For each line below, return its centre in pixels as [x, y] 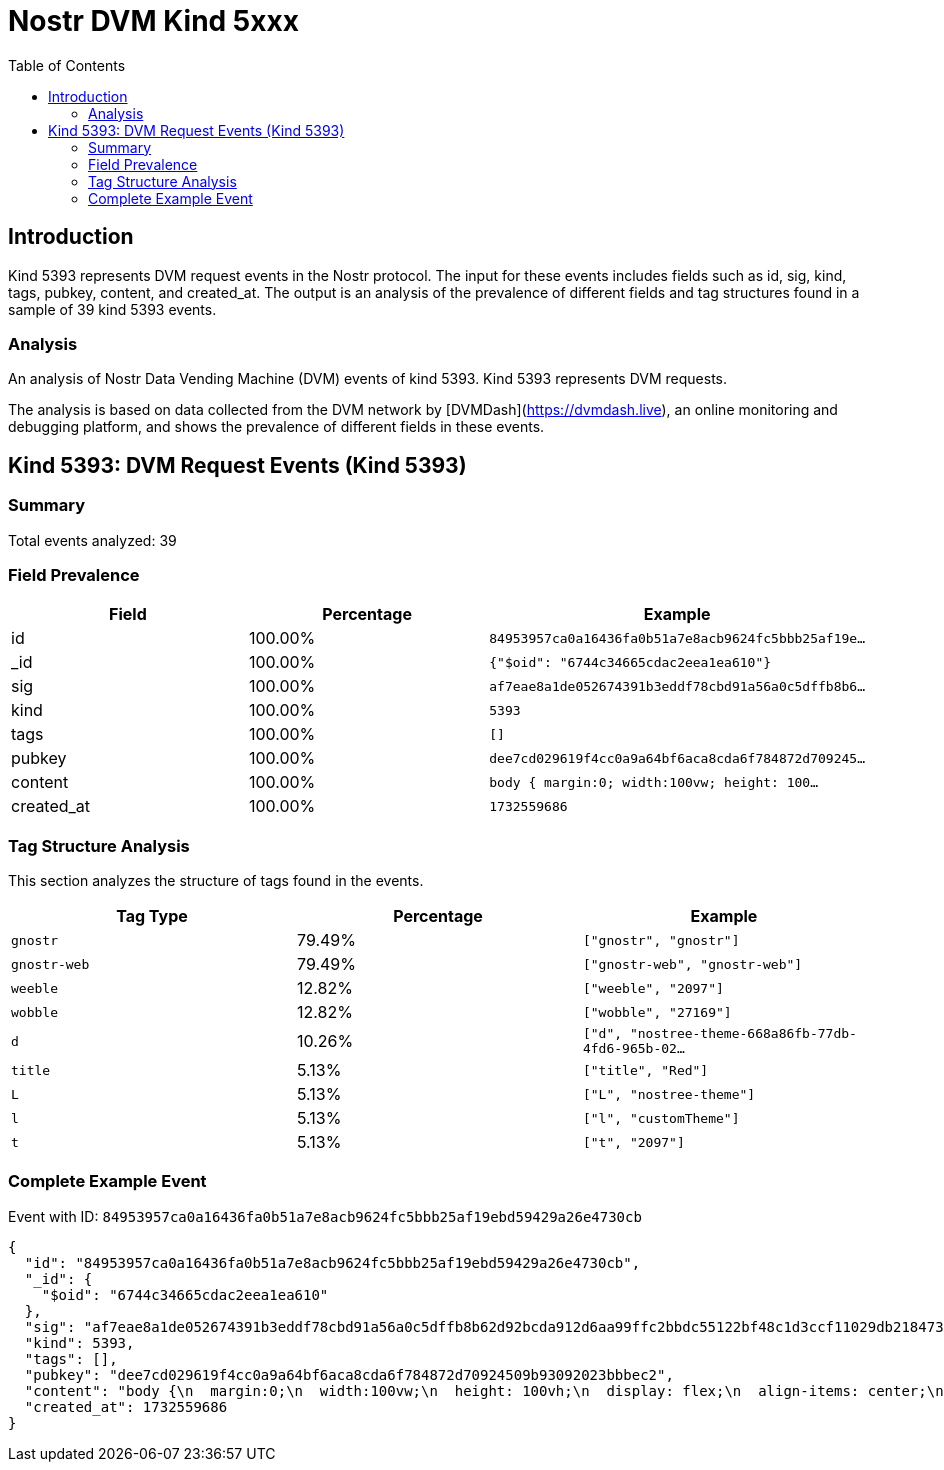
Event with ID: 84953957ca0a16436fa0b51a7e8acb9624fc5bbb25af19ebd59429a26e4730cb [325, 1216]
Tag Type [152, 916]
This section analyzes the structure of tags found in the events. [216, 881]
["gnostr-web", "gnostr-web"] [692, 964]
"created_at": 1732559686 [126, 1406]
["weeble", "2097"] [653, 988]
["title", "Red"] [645, 1070]
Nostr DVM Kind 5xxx [153, 21]
